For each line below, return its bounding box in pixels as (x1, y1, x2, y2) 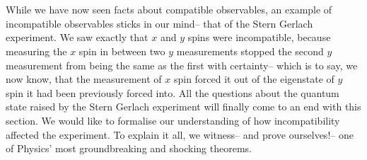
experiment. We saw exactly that (6, 30, 148, 45)
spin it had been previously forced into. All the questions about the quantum (6, 85, 339, 100)
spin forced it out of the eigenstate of (173, 72, 334, 86)
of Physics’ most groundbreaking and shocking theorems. (6, 141, 252, 156)
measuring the (6, 43, 67, 58)
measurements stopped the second (176, 43, 324, 58)
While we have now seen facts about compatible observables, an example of (6, 2, 332, 17)
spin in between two (78, 43, 165, 58)
